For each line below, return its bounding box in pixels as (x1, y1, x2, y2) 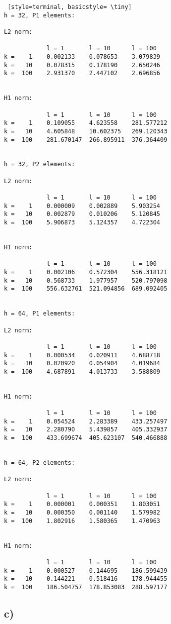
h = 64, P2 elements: (4, 459, 75, 467)
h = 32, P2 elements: (4, 161, 75, 168)
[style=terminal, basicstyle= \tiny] (7, 3, 132, 10)
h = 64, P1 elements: (4, 310, 75, 317)
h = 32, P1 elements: (4, 11, 75, 19)
